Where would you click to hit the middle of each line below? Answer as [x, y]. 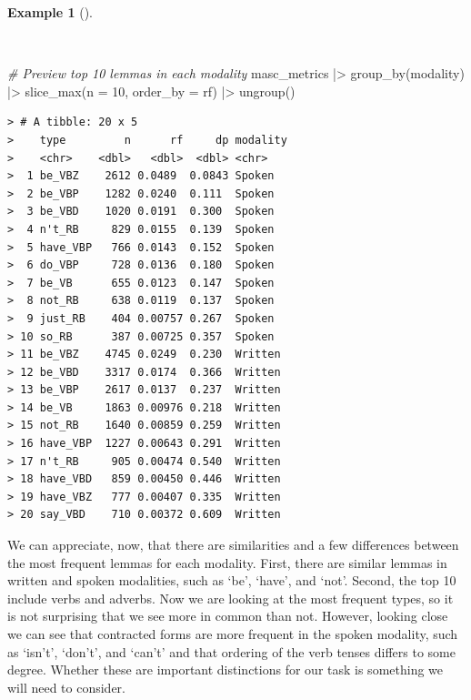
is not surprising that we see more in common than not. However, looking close [228, 616]
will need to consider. [67, 687]
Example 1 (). [50, 12]
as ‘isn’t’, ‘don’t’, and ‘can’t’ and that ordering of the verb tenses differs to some [231, 651]
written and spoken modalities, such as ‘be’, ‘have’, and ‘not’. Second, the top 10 [232, 580]
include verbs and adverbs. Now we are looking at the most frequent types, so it [230, 598]
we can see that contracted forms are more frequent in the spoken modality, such [233, 634]
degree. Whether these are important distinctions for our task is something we [225, 670]
